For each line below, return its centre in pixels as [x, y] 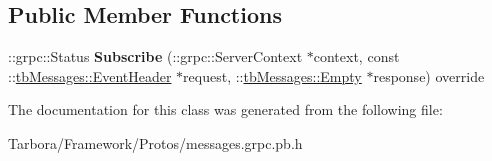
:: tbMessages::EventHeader [90, 75]
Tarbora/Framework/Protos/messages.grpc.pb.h [155, 142]
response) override [429, 75]
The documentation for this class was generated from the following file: [225, 109]
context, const [356, 56]
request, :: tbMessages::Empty [272, 75]
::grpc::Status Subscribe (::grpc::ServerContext [155, 56]
